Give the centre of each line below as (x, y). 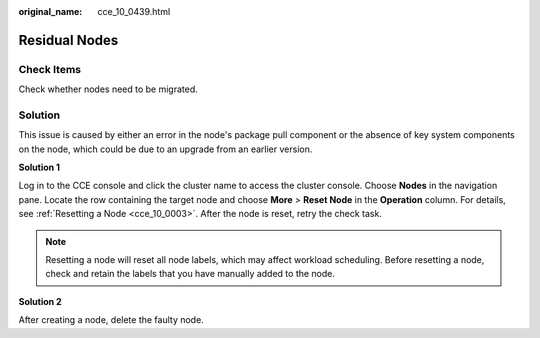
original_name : (50, 11)
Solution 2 (40, 301)
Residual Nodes (68, 40)
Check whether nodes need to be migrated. (108, 89)
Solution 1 (39, 167)
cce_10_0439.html (134, 11)
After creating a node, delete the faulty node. (111, 320)
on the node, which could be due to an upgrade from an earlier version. (165, 149)
